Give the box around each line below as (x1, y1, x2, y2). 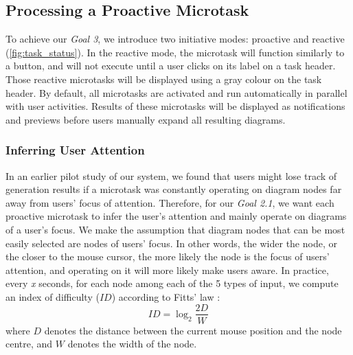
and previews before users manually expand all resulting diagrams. (5, 112, 286, 126)
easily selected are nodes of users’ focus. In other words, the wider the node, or (5, 236, 337, 250)
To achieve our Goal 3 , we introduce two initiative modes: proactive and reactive (5, 32, 345, 46)
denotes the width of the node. (67, 336, 197, 351)
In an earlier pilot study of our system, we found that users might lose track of (5, 168, 337, 183)
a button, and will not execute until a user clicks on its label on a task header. (5, 58, 336, 73)
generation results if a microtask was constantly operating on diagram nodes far (5, 182, 342, 196)
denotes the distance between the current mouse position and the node (44, 323, 342, 337)
